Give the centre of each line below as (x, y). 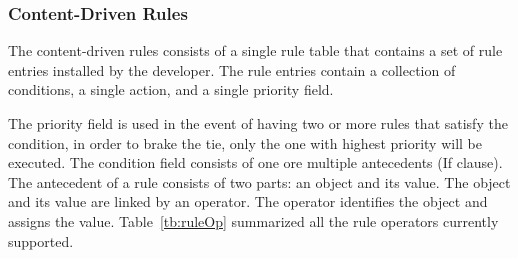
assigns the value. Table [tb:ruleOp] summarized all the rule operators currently (253, 220)
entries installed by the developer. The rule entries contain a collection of (232, 69)
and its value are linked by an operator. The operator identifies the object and (248, 201)
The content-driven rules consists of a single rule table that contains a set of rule (255, 50)
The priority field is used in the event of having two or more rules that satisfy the (258, 123)
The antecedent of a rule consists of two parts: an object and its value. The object (259, 181)
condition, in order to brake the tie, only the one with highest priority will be (245, 142)
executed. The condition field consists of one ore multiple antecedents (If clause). (255, 162)
